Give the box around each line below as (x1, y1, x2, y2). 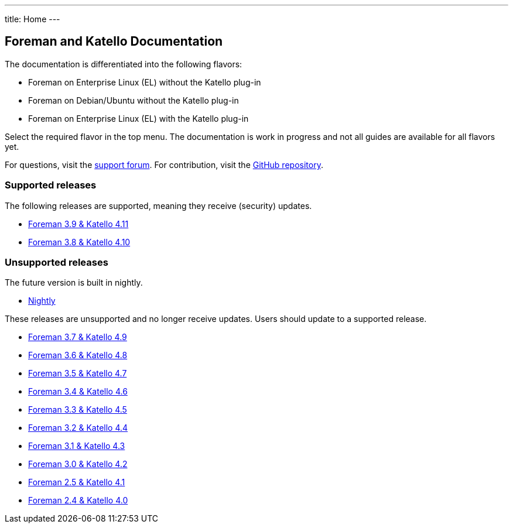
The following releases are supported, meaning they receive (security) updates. (5, 200, 312, 211)
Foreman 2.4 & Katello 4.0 (28, 495, 128, 506)
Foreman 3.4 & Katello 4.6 (28, 386, 128, 397)
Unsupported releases (5, 256, 108, 268)
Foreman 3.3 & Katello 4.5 (28, 404, 127, 415)
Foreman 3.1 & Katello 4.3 (28, 441, 125, 451)
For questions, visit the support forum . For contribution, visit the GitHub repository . (5, 159, 323, 170)
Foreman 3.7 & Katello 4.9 (28, 332, 127, 342)
